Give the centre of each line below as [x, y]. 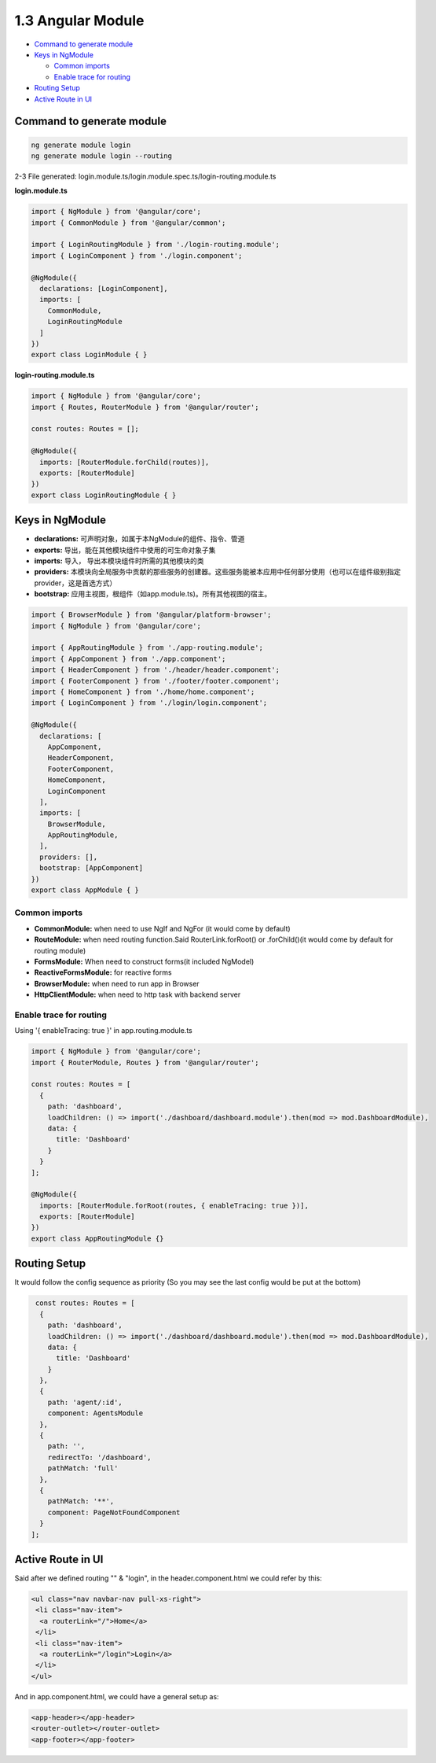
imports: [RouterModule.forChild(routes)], [125, 462]
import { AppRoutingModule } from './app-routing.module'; [147, 648]
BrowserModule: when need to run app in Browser [117, 983]
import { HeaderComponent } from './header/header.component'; [156, 670]
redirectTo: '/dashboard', [100, 1457]
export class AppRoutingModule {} [97, 1238]
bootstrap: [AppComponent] [92, 868]
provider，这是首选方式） [75, 583]
